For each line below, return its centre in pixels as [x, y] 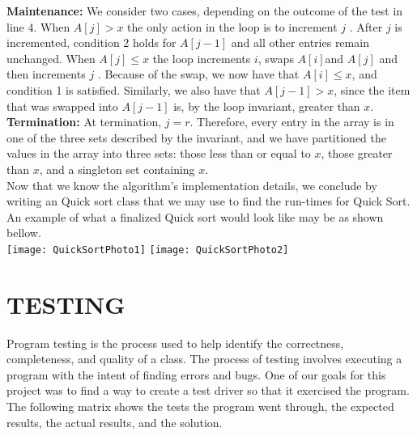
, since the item [372, 89]
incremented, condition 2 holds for [91, 42]
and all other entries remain [300, 42]
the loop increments [202, 58]
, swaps [276, 58]
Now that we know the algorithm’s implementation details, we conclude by [192, 185]
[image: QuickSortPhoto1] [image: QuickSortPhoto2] [148, 250]
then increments [46, 74]
